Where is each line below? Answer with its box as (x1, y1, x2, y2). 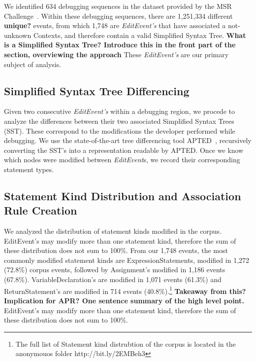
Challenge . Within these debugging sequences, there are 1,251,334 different (4, 10, 233, 21)
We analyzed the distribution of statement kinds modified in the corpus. (4, 226, 222, 236)
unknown (4, 30, 32, 40)
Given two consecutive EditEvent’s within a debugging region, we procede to (4, 106, 235, 116)
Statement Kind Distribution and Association (4, 188, 241, 203)
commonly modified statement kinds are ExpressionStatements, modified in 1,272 (4, 254, 250, 265)
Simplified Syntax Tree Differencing (4, 83, 190, 98)
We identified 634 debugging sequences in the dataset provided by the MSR (4, 1, 232, 11)
